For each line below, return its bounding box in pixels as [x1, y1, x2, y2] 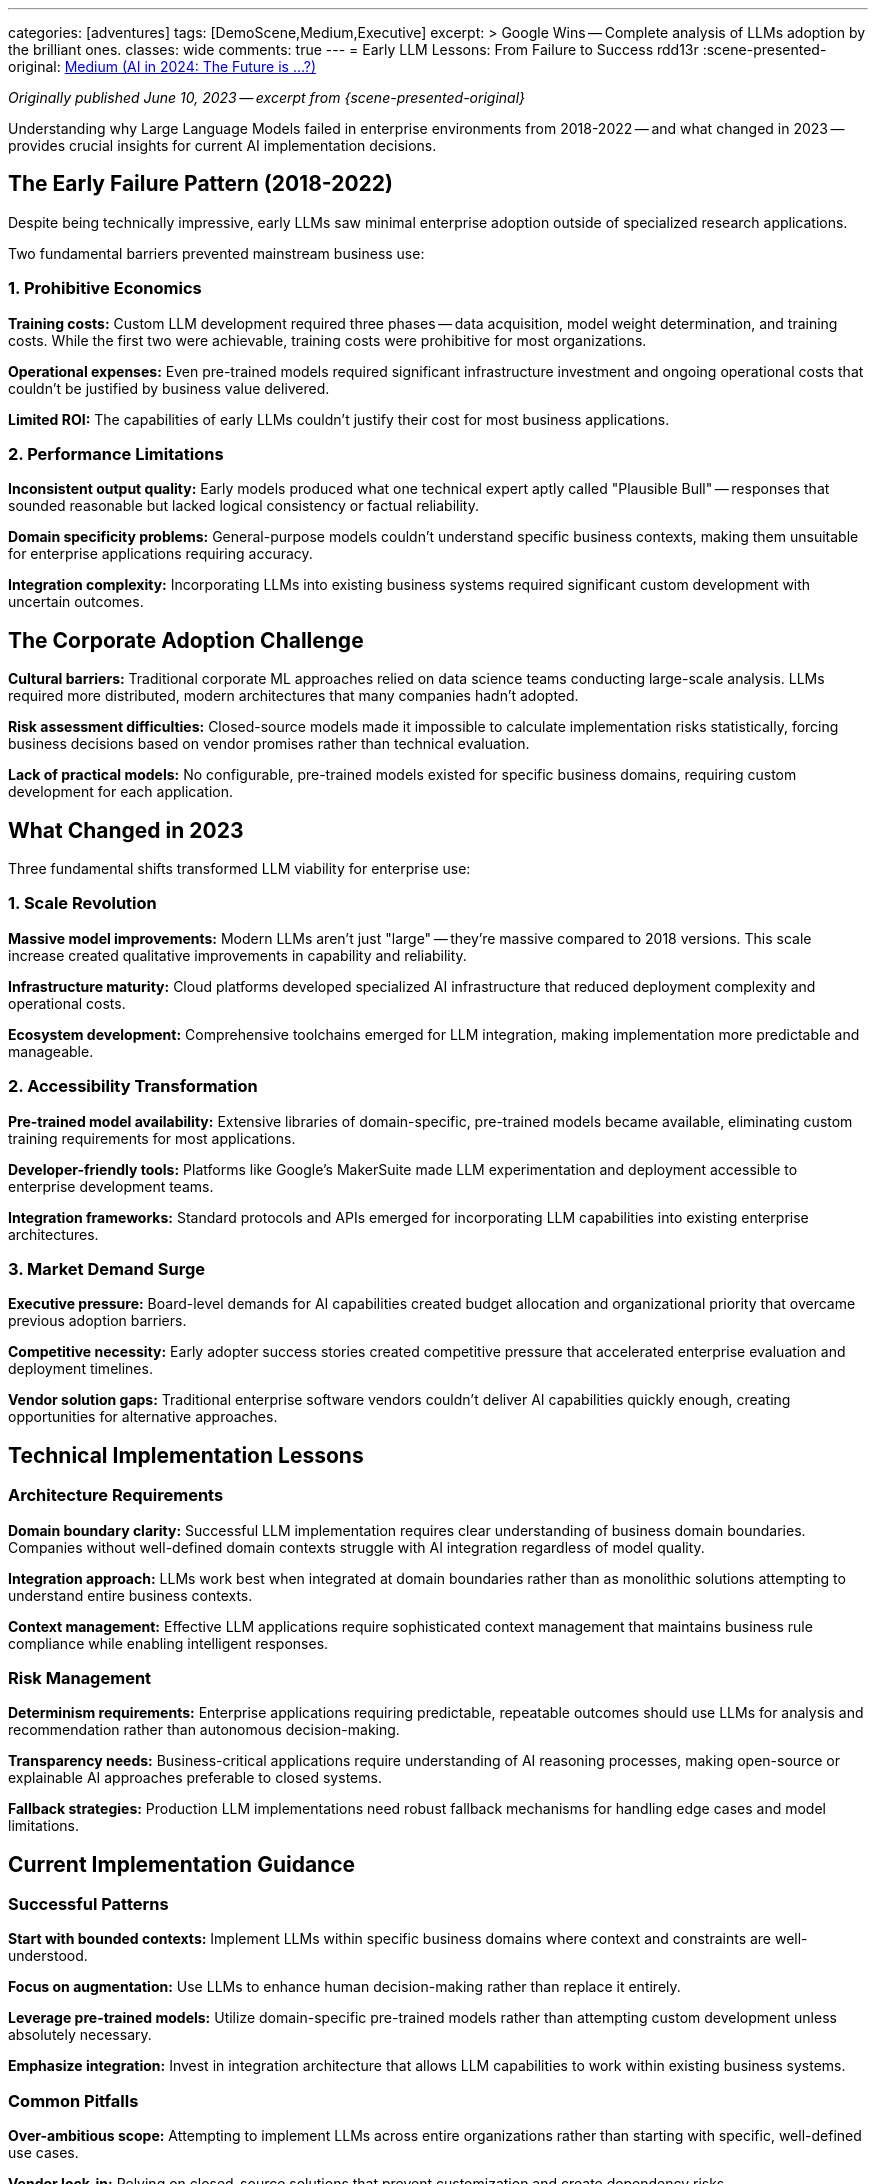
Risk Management [8, 1667, 152, 1688]
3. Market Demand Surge [8, 1258, 206, 1279]
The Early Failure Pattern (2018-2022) [8, 171, 393, 197]
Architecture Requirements [8, 1485, 224, 1506]
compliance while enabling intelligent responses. [8, 1634, 329, 1652]
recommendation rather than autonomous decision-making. [8, 1721, 400, 1739]
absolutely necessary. [8, 2026, 152, 2044]
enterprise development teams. [8, 1177, 214, 1195]
